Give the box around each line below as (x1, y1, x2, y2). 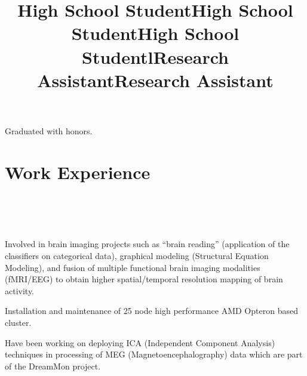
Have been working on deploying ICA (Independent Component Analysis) (5, 336, 275, 349)
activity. (5, 284, 35, 297)
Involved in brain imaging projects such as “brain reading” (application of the (5, 238, 290, 250)
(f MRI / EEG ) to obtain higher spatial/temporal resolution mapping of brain (5, 273, 283, 285)
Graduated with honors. (5, 124, 93, 137)
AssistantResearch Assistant (37, 67, 274, 92)
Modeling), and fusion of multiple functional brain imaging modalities (5, 261, 260, 273)
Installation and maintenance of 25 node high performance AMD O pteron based (5, 304, 298, 317)
